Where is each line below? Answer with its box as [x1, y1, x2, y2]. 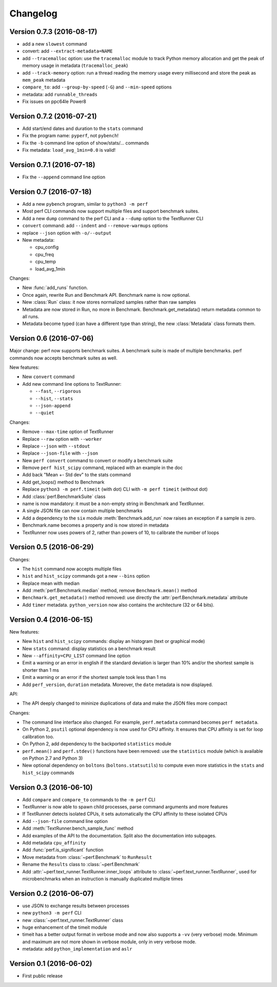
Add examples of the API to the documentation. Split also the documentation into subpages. [22, 832, 216, 838]
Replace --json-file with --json [22, 450, 98, 456]
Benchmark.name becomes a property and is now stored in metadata [22, 522, 169, 528]
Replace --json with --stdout [22, 443, 90, 449]
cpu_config [35, 244, 59, 250]
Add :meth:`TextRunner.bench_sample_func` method [22, 826, 133, 832]
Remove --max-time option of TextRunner [22, 428, 114, 435]
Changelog [9, 8, 57, 19]
